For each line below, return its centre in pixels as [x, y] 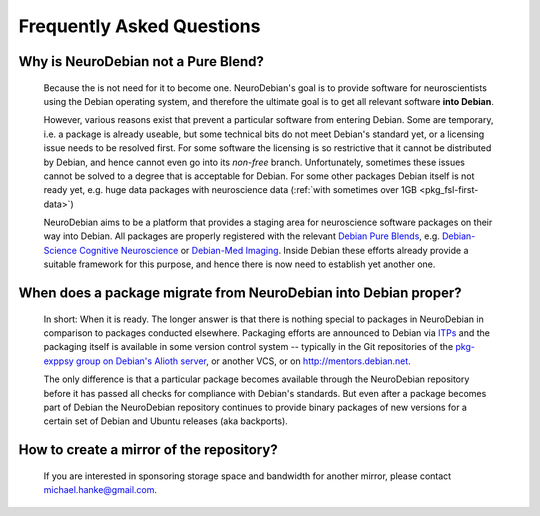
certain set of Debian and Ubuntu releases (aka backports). [166, 421]
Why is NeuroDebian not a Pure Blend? [141, 61]
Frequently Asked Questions [139, 26]
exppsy [58, 361]
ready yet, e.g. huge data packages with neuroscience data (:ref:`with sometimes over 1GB [230, 190]
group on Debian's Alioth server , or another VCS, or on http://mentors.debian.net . [243, 361]
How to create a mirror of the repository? [148, 450]
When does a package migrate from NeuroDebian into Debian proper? [240, 293]
